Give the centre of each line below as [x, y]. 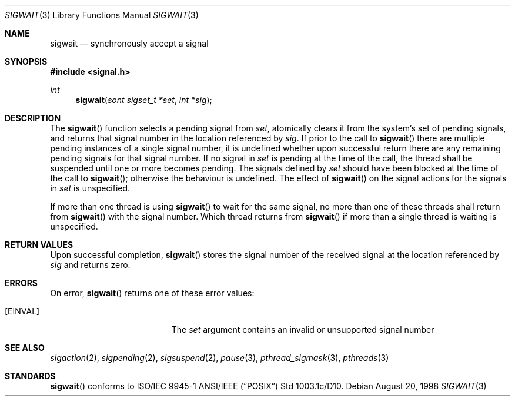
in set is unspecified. [90, 188]
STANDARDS [30, 376]
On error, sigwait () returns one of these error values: [152, 293]
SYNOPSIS [26, 62]
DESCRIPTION [33, 118]
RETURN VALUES [39, 245]
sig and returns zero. [90, 265]
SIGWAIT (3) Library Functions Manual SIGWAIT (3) [102, 15]
